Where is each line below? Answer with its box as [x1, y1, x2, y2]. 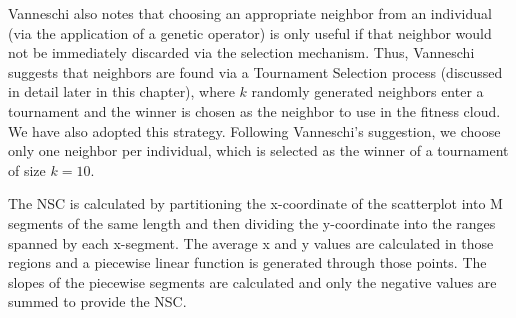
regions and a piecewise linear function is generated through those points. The [8, 252, 487, 273]
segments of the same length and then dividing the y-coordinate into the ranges [8, 212, 496, 233]
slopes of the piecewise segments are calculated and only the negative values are [8, 271, 497, 292]
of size [8, 159, 46, 180]
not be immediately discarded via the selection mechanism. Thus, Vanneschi [8, 42, 475, 63]
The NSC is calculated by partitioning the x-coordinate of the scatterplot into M [8, 193, 503, 214]
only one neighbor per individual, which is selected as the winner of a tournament [8, 140, 509, 161]
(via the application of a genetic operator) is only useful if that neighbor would [8, 22, 492, 43]
